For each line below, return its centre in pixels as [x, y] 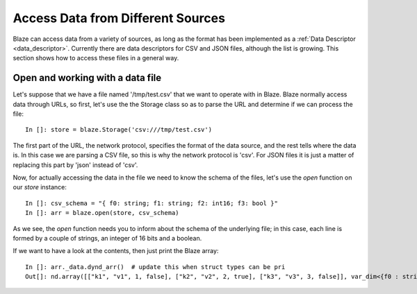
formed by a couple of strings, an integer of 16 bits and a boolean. [107, 238]
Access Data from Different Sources [119, 18]
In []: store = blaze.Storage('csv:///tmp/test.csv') [118, 130]
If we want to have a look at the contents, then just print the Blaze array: [116, 251]
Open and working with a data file [87, 78]
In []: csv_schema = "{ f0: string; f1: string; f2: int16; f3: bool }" [152, 203]
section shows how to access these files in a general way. [96, 58]
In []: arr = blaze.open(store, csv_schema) [103, 213]
